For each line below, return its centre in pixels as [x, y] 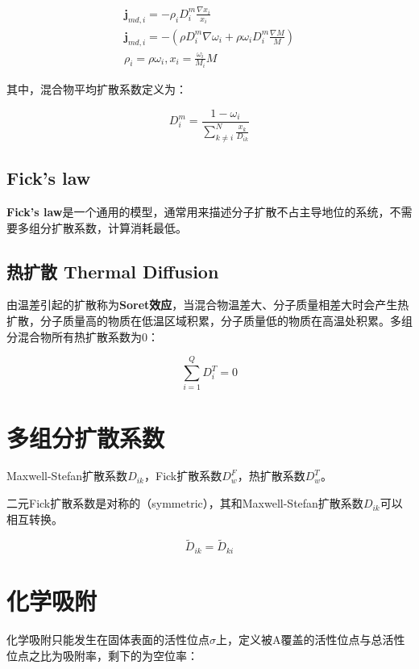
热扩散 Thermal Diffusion [113, 271]
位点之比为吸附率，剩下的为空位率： [102, 655]
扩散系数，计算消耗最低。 [119, 227]
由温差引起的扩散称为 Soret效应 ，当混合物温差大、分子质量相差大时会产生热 [208, 305]
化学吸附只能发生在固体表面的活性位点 [108, 640]
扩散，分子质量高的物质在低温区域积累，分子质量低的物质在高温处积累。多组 [209, 321]
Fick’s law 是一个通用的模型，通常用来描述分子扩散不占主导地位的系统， [198, 212]
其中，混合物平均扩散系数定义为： [97, 89]
